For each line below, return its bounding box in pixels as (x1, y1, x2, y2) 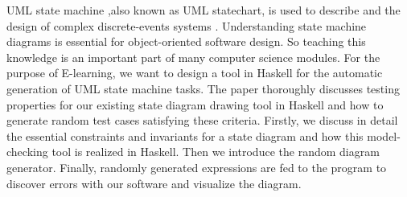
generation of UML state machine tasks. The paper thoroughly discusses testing (6, 80, 400, 96)
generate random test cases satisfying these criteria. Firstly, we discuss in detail (6, 112, 398, 129)
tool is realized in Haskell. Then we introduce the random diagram (51, 143, 380, 160)
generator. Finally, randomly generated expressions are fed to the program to (6, 158, 387, 175)
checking (6, 143, 48, 160)
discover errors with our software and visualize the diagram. (6, 174, 302, 191)
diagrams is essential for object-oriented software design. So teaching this (6, 33, 366, 50)
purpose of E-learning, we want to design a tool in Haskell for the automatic (6, 64, 383, 81)
